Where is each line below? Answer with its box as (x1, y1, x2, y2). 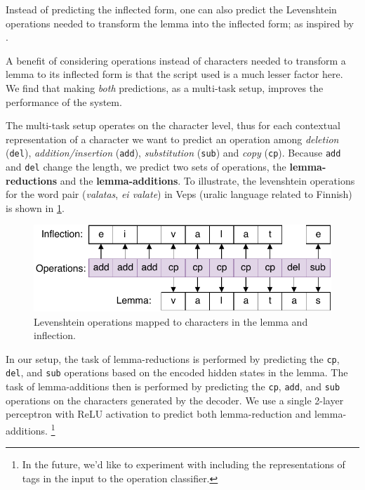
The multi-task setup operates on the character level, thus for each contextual (6, 118, 340, 133)
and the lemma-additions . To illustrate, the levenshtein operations (60, 173, 355, 187)
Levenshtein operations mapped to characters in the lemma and (34, 314, 308, 329)
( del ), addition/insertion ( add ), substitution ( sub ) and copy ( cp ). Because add (6, 145, 341, 160)
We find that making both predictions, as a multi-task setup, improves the (6, 80, 324, 95)
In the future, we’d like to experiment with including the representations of (22, 457, 345, 472)
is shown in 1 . (6, 200, 65, 215)
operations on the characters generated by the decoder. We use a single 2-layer (6, 392, 344, 407)
